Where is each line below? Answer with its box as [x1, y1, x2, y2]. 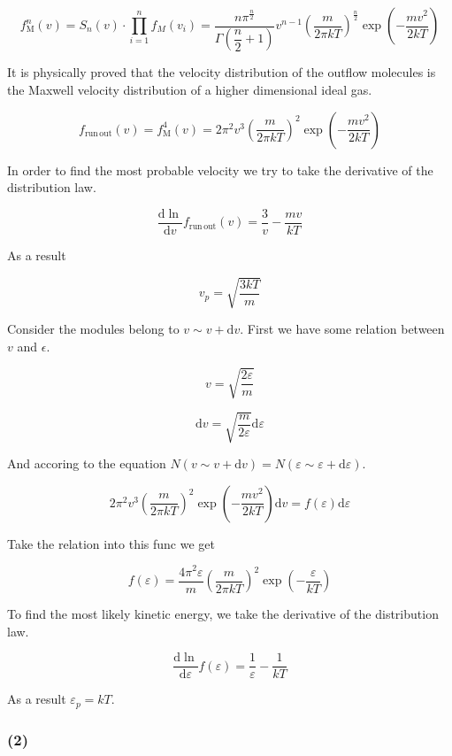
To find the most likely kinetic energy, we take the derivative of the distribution [7, 605, 439, 623]
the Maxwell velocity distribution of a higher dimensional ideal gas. [7, 81, 372, 99]
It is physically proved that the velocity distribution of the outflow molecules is [7, 63, 436, 81]
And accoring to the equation [7, 454, 166, 473]
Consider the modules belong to [7, 320, 180, 338]
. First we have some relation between [240, 320, 445, 338]
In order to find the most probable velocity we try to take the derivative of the [7, 160, 433, 179]
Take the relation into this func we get [7, 534, 215, 552]
